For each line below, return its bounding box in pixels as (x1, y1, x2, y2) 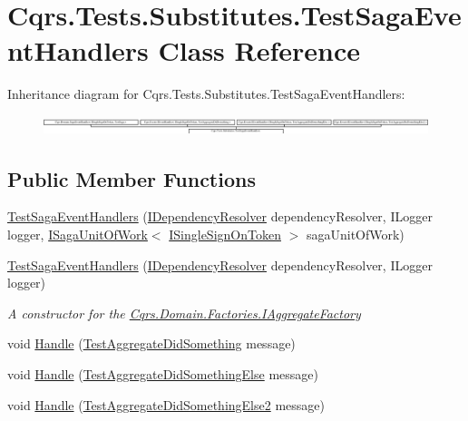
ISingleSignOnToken (169, 225, 281, 244)
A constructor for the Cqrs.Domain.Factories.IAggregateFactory (7, 303, 361, 322)
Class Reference (158, 32, 361, 69)
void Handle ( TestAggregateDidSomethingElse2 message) (7, 395, 325, 414)
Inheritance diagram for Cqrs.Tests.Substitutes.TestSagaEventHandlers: (7, 84, 405, 103)
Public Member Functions (7, 164, 256, 192)
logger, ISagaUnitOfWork (7, 225, 148, 244)
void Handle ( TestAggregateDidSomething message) (7, 334, 296, 353)
